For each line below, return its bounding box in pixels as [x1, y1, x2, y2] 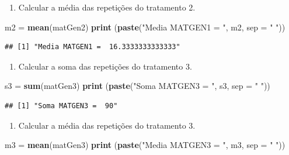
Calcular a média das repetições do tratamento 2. [18, 1, 196, 13]
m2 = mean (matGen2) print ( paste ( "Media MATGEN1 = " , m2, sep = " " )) [5, 20, 285, 33]
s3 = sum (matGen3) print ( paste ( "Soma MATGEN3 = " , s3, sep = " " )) [5, 80, 270, 92]
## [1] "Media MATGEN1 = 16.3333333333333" [5, 43, 180, 51]
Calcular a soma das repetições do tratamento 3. [18, 60, 192, 72]
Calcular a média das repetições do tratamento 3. [18, 119, 196, 131]
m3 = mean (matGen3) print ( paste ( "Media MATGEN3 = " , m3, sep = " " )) [5, 139, 285, 151]
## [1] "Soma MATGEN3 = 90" [5, 101, 118, 110]
